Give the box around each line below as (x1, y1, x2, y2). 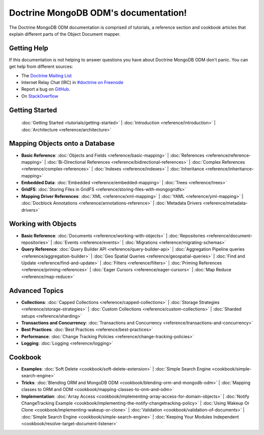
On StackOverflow (21, 93, 59, 99)
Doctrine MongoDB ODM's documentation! (9, 7, 187, 18)
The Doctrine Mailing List (21, 72, 72, 78)
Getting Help (9, 44, 48, 52)
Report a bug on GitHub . (21, 86, 70, 92)
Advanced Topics (9, 286, 64, 295)
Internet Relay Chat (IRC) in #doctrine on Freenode (21, 80, 124, 86)
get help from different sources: (9, 64, 73, 69)
